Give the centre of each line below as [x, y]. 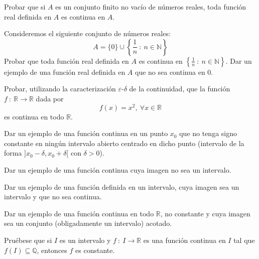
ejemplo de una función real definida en [65, 72]
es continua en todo [34, 116]
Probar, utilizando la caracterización [60, 89]
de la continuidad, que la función [180, 89]
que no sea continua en [170, 72]
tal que [244, 240]
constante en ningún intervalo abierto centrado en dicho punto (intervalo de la [124, 143]
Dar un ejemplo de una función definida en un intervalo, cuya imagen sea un [122, 186]
